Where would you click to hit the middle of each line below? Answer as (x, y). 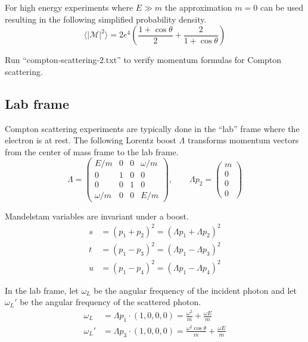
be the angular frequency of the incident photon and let (195, 290)
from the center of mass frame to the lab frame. (92, 151)
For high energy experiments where (69, 7)
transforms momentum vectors (243, 140)
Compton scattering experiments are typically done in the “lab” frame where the (152, 128)
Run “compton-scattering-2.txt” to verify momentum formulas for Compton (143, 60)
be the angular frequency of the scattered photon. (111, 302)
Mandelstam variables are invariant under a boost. (97, 216)
